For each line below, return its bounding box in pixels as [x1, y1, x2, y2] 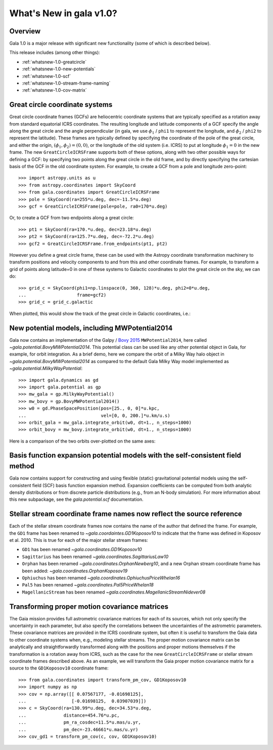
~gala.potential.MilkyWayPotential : [9, 365, 83, 372]
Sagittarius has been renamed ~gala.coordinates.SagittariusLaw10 [22, 554, 169, 560]
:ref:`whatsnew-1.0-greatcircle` [22, 59, 87, 65]
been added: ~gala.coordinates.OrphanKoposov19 [22, 568, 128, 574]
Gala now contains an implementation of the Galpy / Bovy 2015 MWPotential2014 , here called [9, 337, 207, 343]
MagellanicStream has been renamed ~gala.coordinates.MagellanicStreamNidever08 [22, 589, 206, 595]
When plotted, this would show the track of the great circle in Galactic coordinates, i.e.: [9, 310, 191, 317]
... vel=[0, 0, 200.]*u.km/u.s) [18, 413, 170, 418]
